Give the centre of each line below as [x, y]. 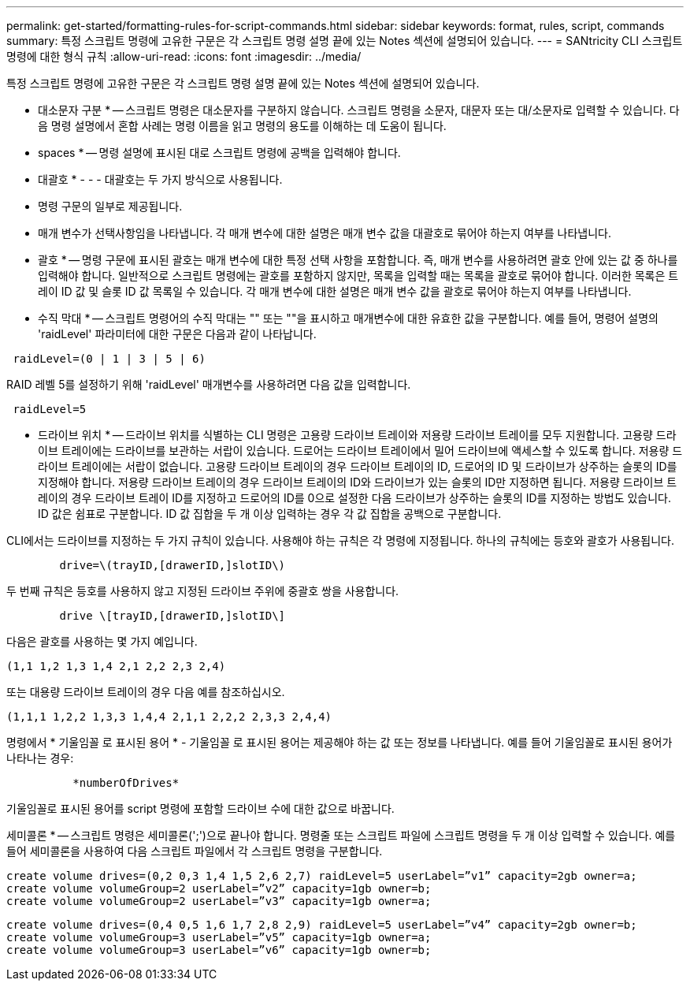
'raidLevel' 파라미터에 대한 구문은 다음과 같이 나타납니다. [177, 334]
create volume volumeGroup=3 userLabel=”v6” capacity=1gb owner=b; [219, 950]
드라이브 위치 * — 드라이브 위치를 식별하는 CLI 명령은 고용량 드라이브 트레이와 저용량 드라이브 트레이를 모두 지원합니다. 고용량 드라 [357, 435]
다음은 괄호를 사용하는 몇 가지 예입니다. [102, 641]
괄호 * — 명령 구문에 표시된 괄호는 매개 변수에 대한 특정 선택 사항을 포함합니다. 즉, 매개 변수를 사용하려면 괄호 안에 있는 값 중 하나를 [358, 260]
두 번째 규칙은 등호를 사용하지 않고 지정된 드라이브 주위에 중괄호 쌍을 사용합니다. [203, 591]
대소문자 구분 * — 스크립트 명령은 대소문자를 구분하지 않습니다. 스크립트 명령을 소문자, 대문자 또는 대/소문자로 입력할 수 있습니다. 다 [359, 110]
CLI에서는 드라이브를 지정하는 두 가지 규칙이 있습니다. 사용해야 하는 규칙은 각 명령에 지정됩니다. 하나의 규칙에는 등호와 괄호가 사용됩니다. [340, 540]
